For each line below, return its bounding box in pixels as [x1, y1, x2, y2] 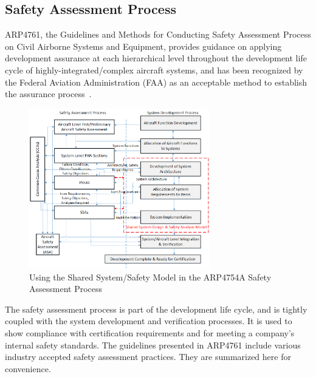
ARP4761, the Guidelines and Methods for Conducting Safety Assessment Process [5, 28, 311, 41]
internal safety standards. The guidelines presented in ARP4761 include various [5, 338, 301, 351]
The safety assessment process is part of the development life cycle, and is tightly [5, 302, 307, 315]
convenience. [5, 362, 51, 375]
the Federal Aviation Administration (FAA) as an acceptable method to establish [5, 75, 307, 88]
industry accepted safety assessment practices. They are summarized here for [5, 350, 291, 363]
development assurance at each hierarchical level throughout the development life [5, 52, 307, 64]
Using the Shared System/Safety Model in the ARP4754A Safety [29, 270, 272, 283]
